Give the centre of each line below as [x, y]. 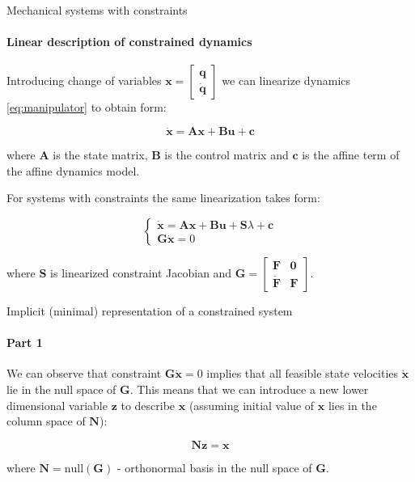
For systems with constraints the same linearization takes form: [163, 198]
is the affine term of [351, 155]
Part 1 [25, 342]
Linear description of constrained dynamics [129, 42]
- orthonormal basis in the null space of [214, 467]
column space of [46, 421]
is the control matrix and [227, 155]
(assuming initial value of [252, 405]
